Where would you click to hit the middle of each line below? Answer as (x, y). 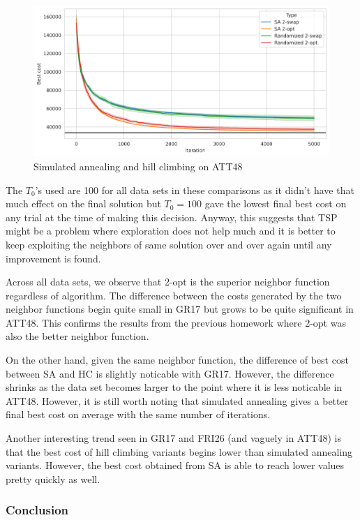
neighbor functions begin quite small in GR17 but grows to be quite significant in (180, 309)
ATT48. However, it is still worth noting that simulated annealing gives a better (177, 400)
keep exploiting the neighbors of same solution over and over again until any (169, 244)
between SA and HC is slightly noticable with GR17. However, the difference (170, 373)
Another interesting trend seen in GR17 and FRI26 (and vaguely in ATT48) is (173, 438)
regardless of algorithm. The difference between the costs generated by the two (174, 295)
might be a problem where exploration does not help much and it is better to (171, 231)
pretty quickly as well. (53, 478)
